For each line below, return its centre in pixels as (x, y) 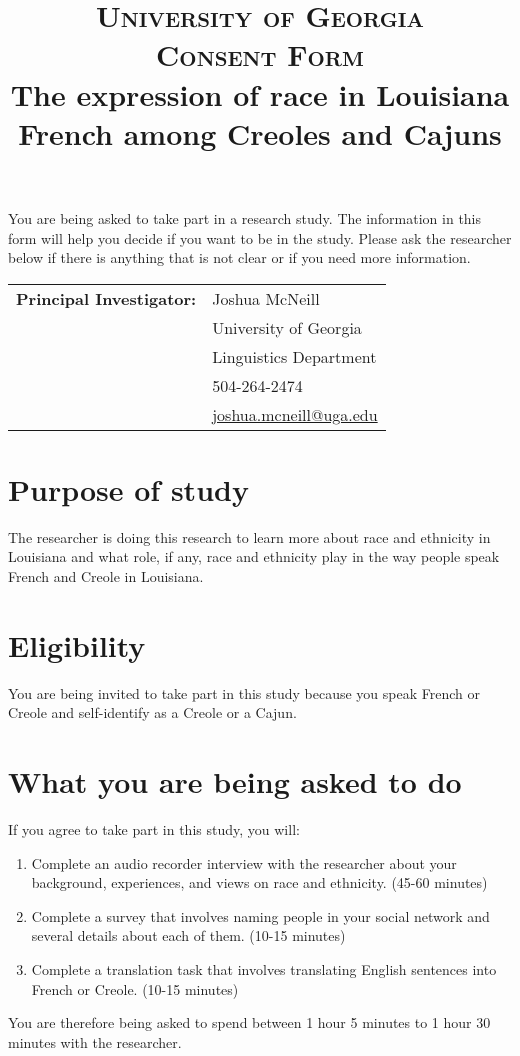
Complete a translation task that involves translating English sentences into (264, 969)
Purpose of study (128, 488)
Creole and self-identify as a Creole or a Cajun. (152, 712)
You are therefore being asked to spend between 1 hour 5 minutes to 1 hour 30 (249, 1022)
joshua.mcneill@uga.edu (295, 414)
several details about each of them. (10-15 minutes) (188, 935)
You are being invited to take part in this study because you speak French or (244, 692)
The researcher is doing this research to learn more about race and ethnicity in (249, 536)
